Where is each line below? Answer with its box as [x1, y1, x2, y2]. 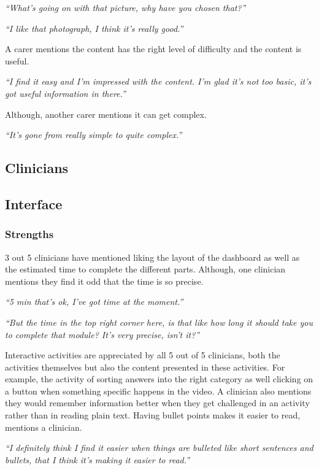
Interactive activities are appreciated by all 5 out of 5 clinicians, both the [5, 349, 280, 361]
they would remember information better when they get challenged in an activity [5, 396, 310, 409]
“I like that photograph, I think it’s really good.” [5, 21, 183, 34]
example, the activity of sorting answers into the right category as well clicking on [5, 372, 313, 385]
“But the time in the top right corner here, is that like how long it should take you [5, 315, 313, 328]
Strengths [5, 226, 54, 242]
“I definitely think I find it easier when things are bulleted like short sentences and [5, 441, 313, 454]
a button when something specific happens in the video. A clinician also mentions [5, 384, 312, 397]
